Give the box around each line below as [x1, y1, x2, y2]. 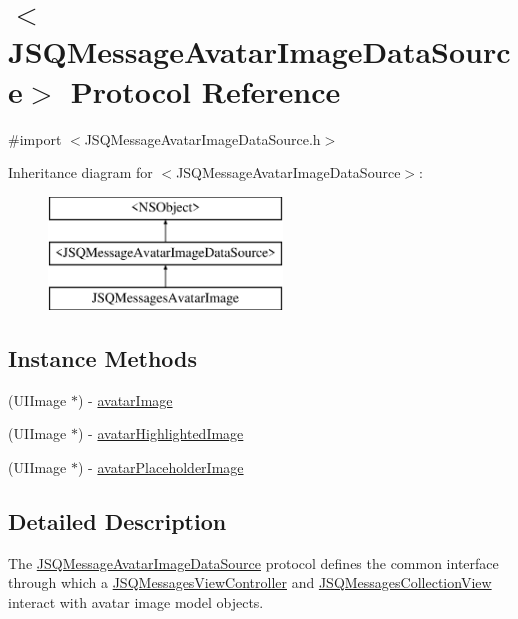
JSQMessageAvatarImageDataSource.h [84, 128, 321, 149]
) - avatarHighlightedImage [78, 423, 244, 444]
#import [8, 128, 62, 149]
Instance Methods [8, 343, 197, 374]
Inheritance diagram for [8, 162, 153, 183]
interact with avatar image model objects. [8, 592, 264, 613]
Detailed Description [8, 506, 227, 537]
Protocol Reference [70, 70, 341, 111]
